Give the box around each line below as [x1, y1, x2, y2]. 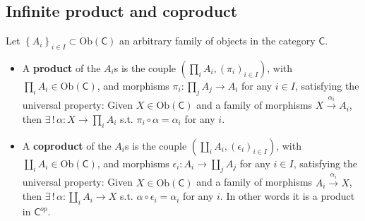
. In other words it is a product [220, 189, 355, 203]
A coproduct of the [22, 138, 112, 153]
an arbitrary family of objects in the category [119, 33, 316, 48]
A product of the [22, 61, 101, 75]
